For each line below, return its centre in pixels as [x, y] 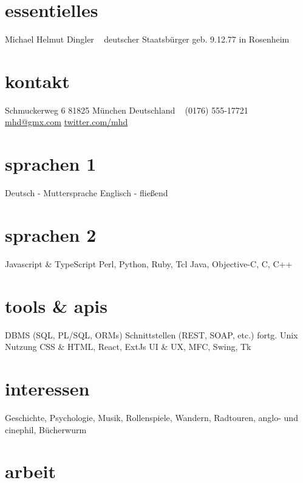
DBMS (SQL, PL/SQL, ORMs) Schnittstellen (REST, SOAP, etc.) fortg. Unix [151, 334]
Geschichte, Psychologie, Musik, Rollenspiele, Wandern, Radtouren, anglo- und [151, 417]
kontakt [37, 80]
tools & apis [56, 305]
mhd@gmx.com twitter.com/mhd [66, 122]
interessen [47, 388]
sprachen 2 [51, 234]
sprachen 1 [51, 164]
